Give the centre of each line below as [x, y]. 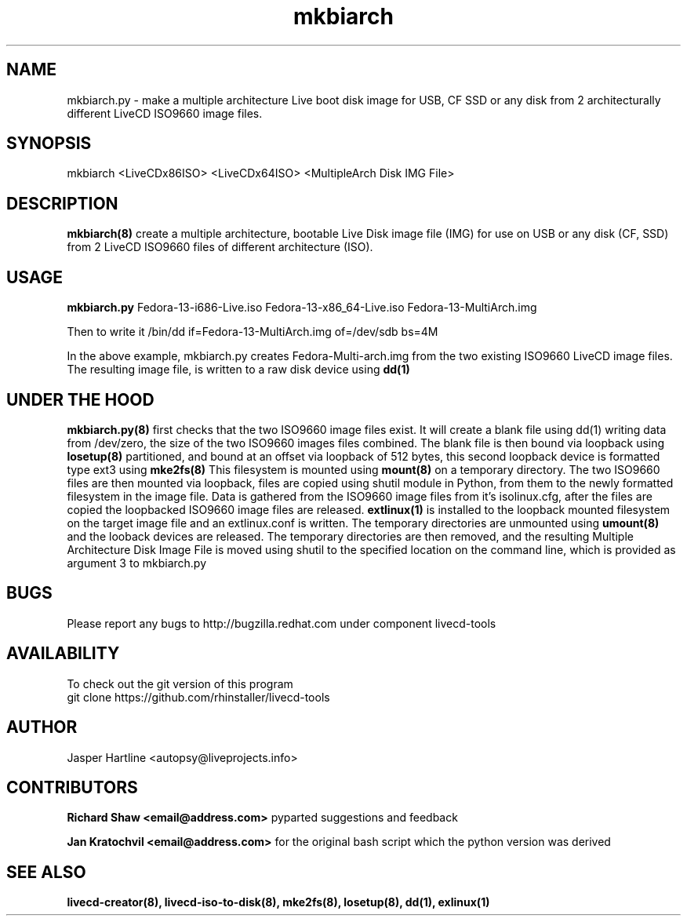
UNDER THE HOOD [80, 399]
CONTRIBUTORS [72, 787]
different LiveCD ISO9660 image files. [165, 113]
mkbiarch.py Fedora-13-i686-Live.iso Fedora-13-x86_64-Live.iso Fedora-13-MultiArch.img [302, 308]
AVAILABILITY [63, 654]
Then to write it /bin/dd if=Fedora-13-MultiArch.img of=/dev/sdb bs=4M [253, 332]
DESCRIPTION [62, 203]
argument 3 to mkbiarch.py [137, 563]
